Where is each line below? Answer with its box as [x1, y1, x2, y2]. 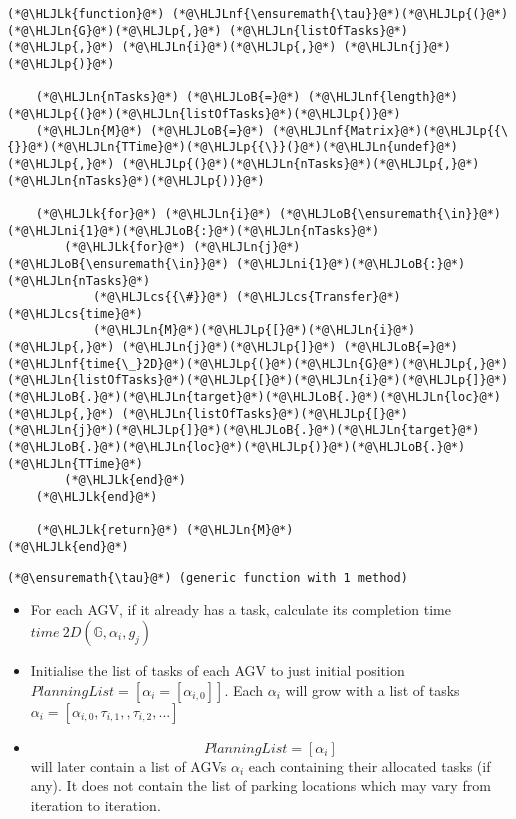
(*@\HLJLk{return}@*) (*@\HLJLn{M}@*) [35, 523, 294, 538]
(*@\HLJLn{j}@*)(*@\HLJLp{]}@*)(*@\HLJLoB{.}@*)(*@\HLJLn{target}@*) [7, 423, 480, 438]
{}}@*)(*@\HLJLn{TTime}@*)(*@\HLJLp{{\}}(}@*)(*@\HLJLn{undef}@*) [7, 140, 459, 155]
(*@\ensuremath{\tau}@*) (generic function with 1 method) [7, 570, 408, 585]
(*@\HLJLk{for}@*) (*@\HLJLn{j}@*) [64, 240, 301, 255]
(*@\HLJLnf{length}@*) [307, 90, 459, 105]
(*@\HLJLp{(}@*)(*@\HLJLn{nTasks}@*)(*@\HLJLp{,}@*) [121, 156, 480, 171]
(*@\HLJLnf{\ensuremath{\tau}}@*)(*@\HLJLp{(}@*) [171, 7, 509, 21]
